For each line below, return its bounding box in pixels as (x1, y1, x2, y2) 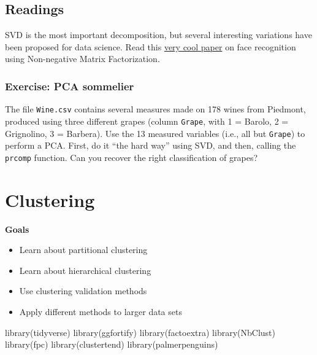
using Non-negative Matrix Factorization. (5, 52, 160, 65)
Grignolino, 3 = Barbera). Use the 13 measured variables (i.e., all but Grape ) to (5, 127, 305, 139)
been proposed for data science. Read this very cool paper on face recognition (5, 40, 296, 53)
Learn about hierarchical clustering (19, 263, 151, 276)
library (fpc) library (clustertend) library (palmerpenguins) (5, 338, 218, 351)
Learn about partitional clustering (19, 243, 148, 256)
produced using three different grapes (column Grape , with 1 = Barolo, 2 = (5, 114, 289, 127)
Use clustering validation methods (19, 284, 147, 297)
